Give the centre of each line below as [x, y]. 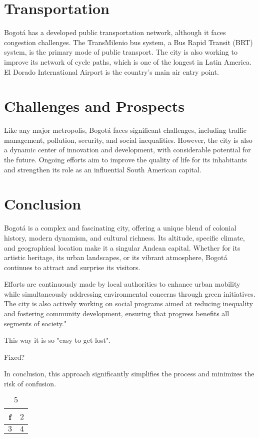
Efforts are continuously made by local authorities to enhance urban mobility [122, 284]
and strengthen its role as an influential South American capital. [103, 169]
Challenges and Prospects [94, 106]
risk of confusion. [30, 384]
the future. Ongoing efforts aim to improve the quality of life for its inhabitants [125, 159]
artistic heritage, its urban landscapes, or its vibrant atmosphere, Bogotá [116, 257]
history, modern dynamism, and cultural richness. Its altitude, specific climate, [124, 237]
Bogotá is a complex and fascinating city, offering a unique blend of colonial [120, 228]
